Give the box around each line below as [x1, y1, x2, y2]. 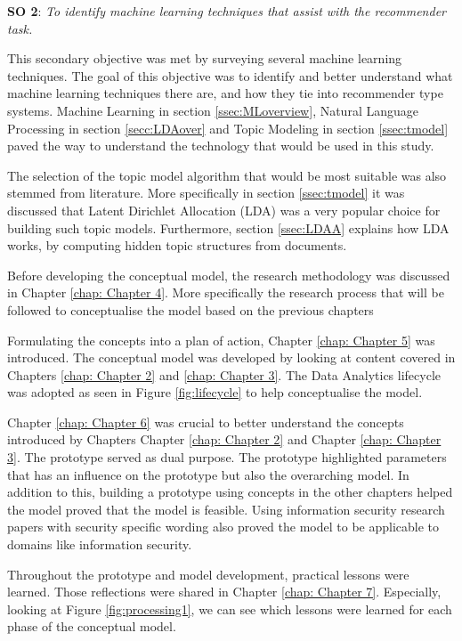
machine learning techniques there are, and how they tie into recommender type [7, 84, 443, 102]
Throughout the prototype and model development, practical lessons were [7, 564, 409, 583]
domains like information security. [7, 535, 192, 554]
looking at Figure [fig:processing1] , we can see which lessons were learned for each [7, 599, 452, 618]
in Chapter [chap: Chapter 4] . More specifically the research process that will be [7, 283, 444, 302]
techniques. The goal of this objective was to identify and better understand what [7, 66, 453, 85]
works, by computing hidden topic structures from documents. [7, 236, 347, 255]
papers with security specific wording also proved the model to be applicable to [7, 517, 440, 536]
